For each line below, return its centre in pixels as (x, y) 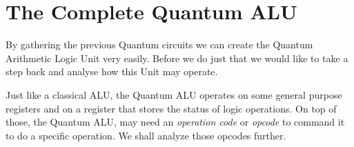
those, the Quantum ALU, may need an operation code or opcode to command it (175, 122)
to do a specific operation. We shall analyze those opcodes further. (146, 135)
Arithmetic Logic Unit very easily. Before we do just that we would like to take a (177, 58)
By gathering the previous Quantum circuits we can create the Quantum (159, 45)
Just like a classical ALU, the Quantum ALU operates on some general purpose (174, 94)
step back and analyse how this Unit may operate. (112, 71)
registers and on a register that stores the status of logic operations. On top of (171, 108)
